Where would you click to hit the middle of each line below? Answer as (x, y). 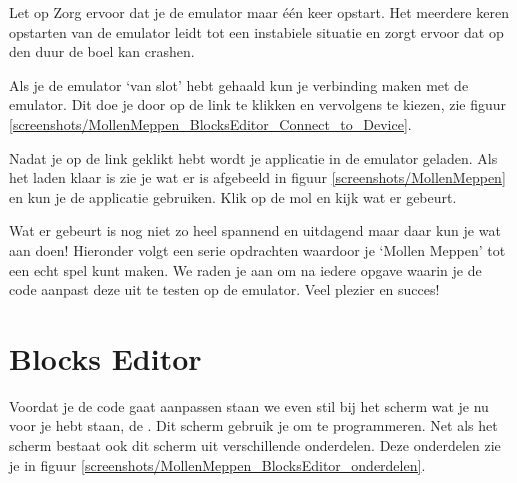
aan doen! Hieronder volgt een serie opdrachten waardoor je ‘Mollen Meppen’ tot (257, 249)
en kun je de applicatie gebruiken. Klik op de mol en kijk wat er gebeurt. (233, 196)
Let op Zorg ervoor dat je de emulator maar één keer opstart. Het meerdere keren (259, 12)
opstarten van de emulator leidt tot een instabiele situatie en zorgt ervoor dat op (256, 31)
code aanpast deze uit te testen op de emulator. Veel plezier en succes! (224, 289)
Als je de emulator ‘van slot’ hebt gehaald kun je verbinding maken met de (239, 84)
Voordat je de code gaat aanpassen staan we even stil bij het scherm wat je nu (249, 405)
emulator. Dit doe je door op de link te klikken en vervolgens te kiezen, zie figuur (258, 104)
